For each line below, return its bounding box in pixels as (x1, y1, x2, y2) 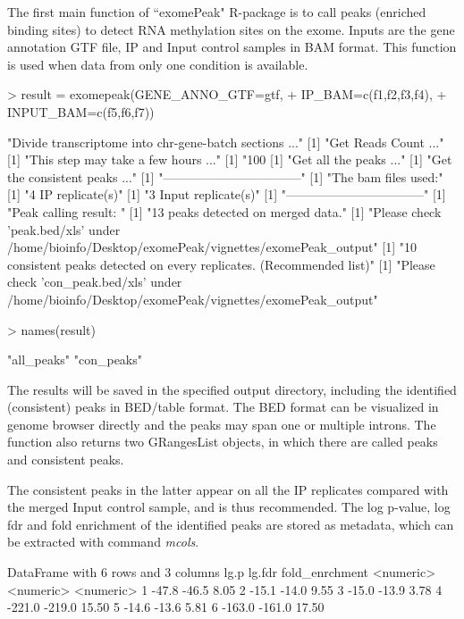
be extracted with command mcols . (7, 532, 199, 551)
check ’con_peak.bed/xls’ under (7, 272, 182, 291)
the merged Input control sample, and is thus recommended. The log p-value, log (7, 498, 451, 516)
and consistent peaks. (7, 450, 124, 469)
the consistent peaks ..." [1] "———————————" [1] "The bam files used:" (7, 167, 443, 186)
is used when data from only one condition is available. (7, 54, 308, 73)
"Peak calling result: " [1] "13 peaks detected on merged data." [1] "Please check (7, 202, 442, 221)
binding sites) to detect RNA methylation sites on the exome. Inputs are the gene (7, 20, 455, 38)
